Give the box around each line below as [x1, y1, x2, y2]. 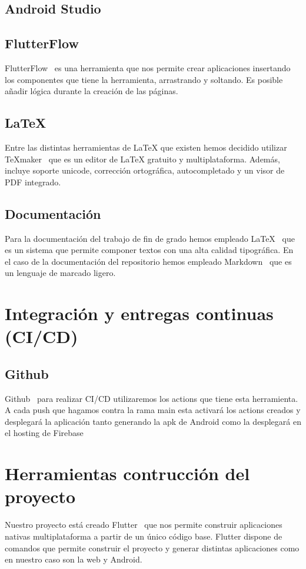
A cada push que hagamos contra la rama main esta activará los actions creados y [5, 404, 301, 416]
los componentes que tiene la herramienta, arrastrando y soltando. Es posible [5, 73, 283, 85]
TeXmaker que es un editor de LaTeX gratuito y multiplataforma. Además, [5, 152, 280, 165]
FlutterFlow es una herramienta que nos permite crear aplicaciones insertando [5, 61, 291, 74]
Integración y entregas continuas [5, 301, 274, 325]
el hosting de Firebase [5, 427, 84, 439]
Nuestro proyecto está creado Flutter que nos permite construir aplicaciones [5, 518, 282, 531]
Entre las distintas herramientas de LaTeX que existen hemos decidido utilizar [5, 141, 287, 153]
